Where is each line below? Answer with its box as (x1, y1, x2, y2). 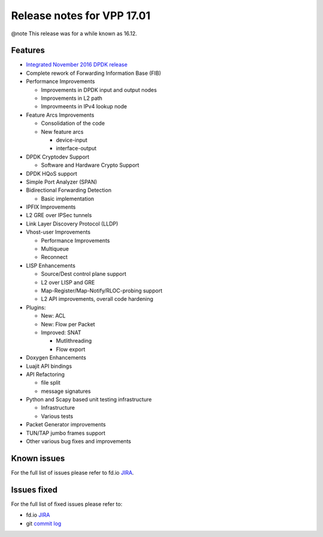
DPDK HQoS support (26, 170, 78, 177)
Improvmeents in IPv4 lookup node (41, 103, 127, 110)
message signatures (41, 388, 91, 395)
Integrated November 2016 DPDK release (26, 61, 128, 68)
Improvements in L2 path (41, 94, 103, 102)
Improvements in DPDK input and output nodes (41, 86, 157, 93)
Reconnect (41, 254, 68, 261)
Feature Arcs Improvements (26, 111, 95, 118)
